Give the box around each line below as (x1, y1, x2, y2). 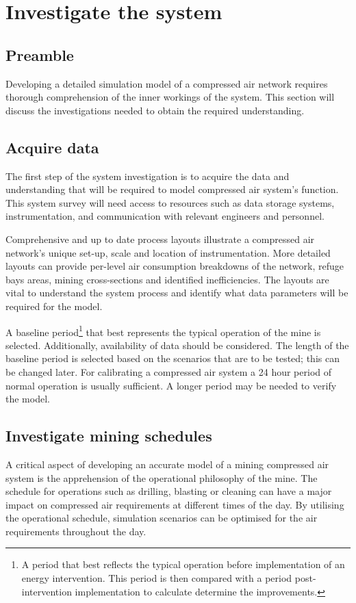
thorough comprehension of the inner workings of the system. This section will (5, 90, 335, 104)
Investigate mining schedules (5, 425, 212, 446)
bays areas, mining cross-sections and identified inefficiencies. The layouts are (5, 272, 329, 286)
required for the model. (5, 298, 103, 313)
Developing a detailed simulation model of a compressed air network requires (5, 76, 328, 90)
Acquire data (5, 136, 99, 157)
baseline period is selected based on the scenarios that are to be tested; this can (5, 351, 340, 365)
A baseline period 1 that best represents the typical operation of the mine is (5, 322, 321, 339)
